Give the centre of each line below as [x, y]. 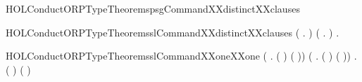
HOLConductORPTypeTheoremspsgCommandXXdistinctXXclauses [153, 8]
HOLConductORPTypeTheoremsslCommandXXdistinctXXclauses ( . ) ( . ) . [173, 32]
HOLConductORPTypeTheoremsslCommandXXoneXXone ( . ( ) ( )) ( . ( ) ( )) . [181, 56]
